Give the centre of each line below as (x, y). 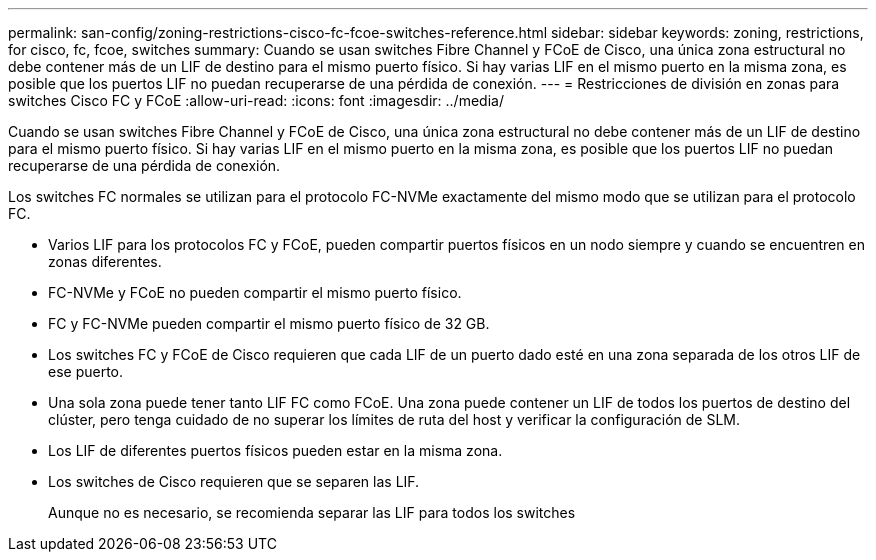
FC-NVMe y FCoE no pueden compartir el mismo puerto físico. (255, 292)
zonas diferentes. (105, 261)
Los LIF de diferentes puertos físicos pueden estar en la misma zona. (275, 450)
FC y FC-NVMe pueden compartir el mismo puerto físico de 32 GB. (269, 323)
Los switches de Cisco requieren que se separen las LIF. (234, 481)
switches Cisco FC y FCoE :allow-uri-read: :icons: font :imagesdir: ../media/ (256, 100)
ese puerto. (86, 371)
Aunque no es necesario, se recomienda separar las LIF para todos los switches (312, 512)
